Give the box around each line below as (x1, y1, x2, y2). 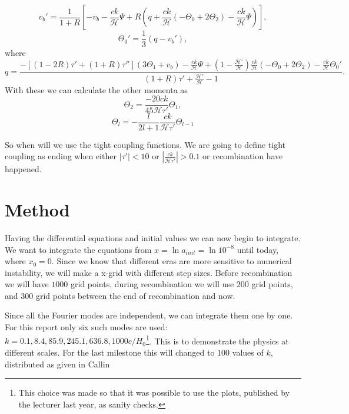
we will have (5, 278, 49, 290)
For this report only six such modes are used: (5, 321, 168, 333)
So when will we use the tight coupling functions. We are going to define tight (5, 138, 285, 150)
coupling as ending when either (5, 150, 117, 162)
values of (232, 346, 264, 358)
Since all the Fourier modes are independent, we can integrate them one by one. (5, 309, 293, 321)
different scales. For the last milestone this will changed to (5, 346, 215, 358)
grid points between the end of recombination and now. (35, 289, 235, 301)
